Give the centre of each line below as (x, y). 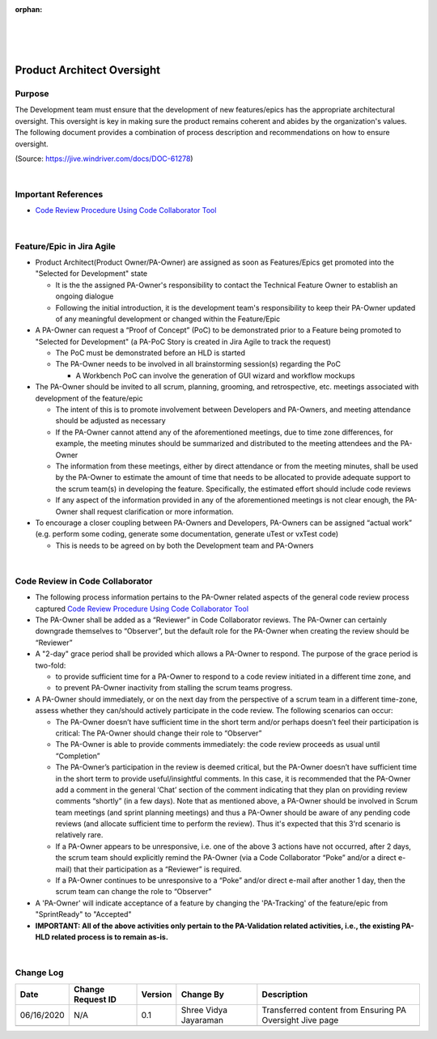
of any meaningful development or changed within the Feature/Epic (168, 319)
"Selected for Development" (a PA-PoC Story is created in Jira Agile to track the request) (183, 341)
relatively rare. (79, 835)
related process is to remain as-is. (110, 937)
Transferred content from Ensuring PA (334, 1010)
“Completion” (78, 756)
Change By (202, 994)
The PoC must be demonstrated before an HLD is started (151, 353)
